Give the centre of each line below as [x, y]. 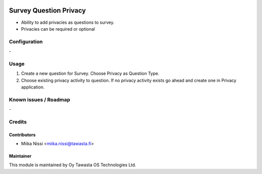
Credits [18, 122]
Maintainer [20, 156]
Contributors [22, 135]
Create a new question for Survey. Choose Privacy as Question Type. [90, 73]
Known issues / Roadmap [40, 100]
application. [33, 87]
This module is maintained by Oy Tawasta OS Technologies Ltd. [73, 165]
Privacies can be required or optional [58, 29]
